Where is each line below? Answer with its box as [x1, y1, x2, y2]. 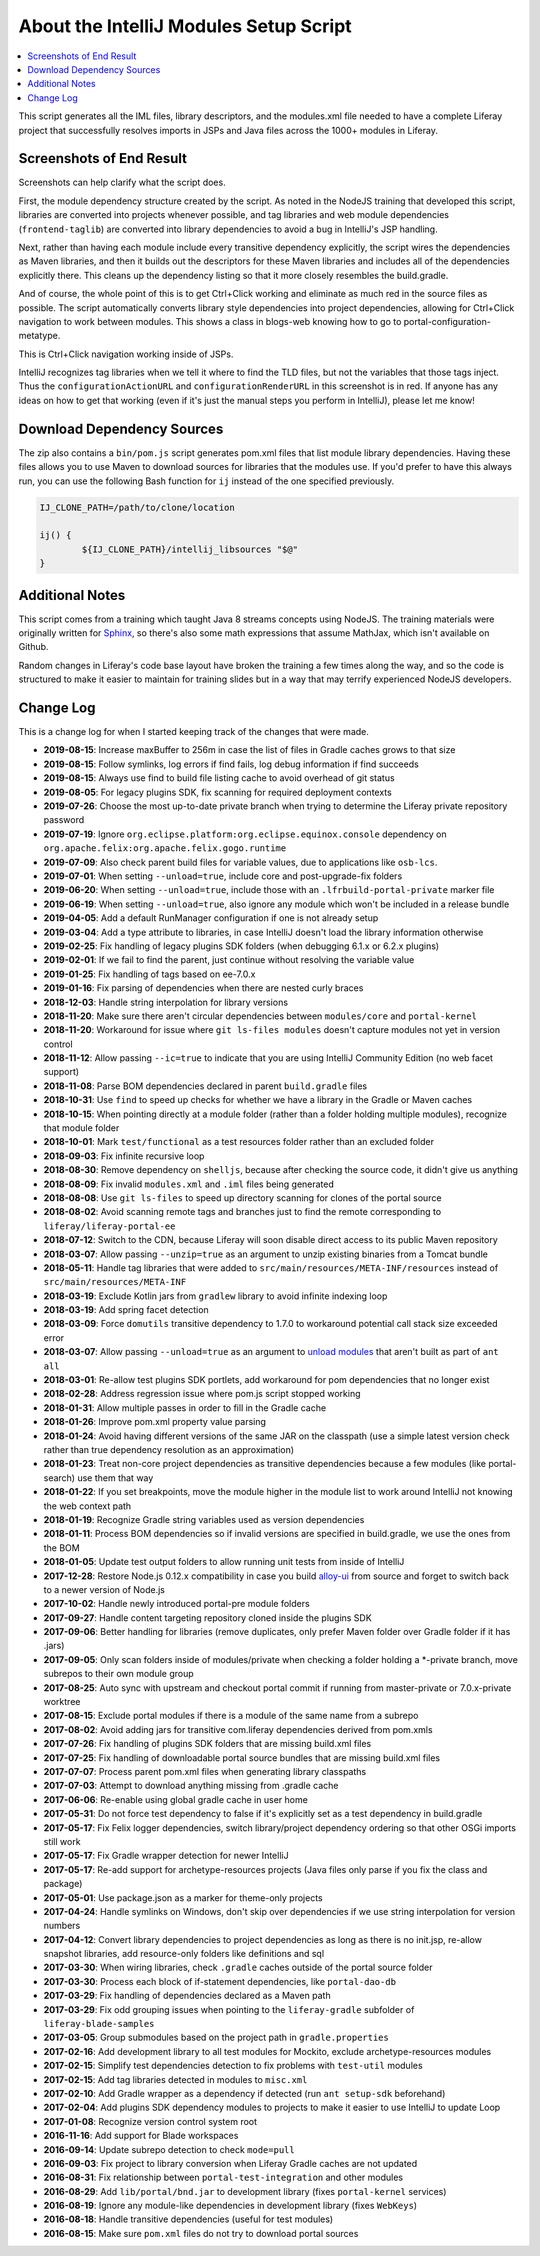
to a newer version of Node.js [43, 1583, 165, 1595]
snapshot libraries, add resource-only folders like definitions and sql [43, 1948, 325, 1960]
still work [43, 1835, 81, 1847]
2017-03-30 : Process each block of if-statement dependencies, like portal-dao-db [43, 1975, 397, 1987]
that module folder [43, 1122, 120, 1134]
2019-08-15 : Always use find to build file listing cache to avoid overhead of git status [43, 772, 395, 784]
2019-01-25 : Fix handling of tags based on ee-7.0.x [43, 968, 256, 980]
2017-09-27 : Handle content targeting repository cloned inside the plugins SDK [43, 1611, 372, 1624]
